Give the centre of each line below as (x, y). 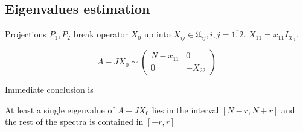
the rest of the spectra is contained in (74, 121)
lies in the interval (185, 109)
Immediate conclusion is (49, 90)
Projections (26, 34)
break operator (101, 34)
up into (157, 34)
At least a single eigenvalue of (60, 109)
